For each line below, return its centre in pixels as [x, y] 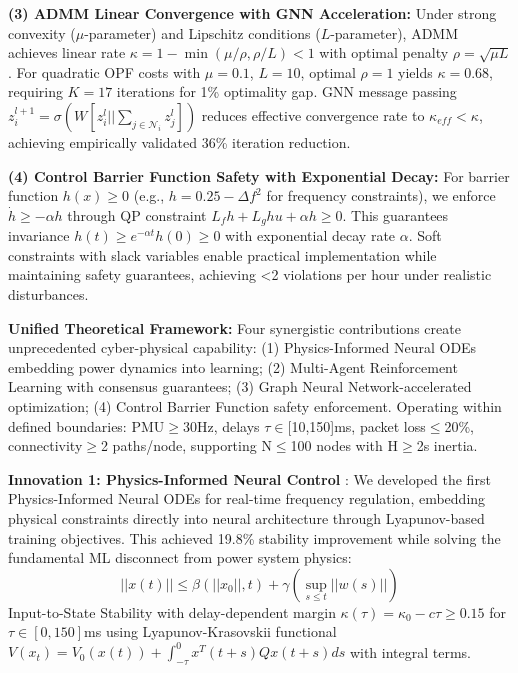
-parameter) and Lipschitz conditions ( [202, 32]
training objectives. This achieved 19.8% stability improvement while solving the [254, 537]
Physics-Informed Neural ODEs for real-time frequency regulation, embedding [247, 498]
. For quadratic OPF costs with [104, 71]
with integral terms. [410, 651]
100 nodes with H [344, 445]
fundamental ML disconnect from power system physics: [180, 557]
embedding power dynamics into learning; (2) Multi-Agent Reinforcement [233, 366]
